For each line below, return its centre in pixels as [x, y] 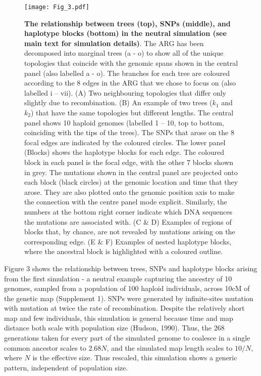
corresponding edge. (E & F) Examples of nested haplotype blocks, [128, 241]
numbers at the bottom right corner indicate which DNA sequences [128, 211]
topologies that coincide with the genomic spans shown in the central [131, 63]
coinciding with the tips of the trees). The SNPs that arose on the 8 [129, 132]
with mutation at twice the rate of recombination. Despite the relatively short [124, 308]
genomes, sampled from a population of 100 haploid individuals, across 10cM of [127, 288]
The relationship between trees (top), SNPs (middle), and [127, 23]
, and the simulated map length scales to [170, 347]
